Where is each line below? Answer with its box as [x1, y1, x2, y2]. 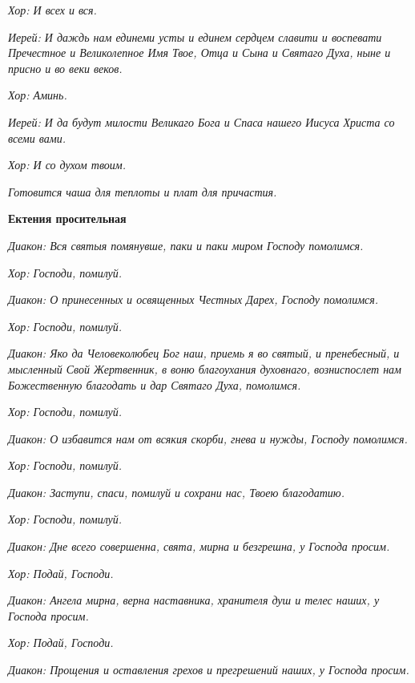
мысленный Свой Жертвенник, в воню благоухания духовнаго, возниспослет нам [8, 360, 402, 377]
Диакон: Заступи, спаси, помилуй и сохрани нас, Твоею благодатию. [8, 483, 345, 500]
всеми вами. [8, 129, 66, 146]
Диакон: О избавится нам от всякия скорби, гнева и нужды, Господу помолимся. [8, 430, 408, 447]
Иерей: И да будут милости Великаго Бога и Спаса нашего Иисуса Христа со [8, 113, 395, 130]
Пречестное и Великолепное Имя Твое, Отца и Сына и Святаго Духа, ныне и [8, 44, 391, 61]
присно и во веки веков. [8, 59, 123, 76]
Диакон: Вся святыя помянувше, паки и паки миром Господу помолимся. [8, 236, 364, 253]
